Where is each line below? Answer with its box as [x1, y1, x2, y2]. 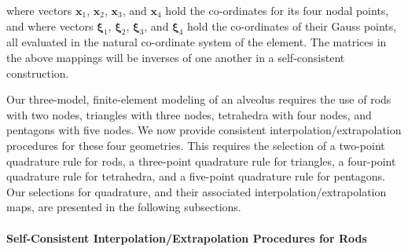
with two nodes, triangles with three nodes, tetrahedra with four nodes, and [6, 106, 372, 122]
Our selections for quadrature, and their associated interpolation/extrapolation [6, 183, 387, 199]
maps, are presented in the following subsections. [6, 199, 241, 215]
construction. [6, 64, 69, 81]
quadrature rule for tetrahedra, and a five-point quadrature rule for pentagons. [6, 168, 386, 184]
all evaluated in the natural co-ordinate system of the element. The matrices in [6, 34, 387, 50]
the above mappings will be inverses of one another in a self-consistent [6, 49, 345, 65]
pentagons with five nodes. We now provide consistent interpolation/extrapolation [6, 122, 402, 138]
